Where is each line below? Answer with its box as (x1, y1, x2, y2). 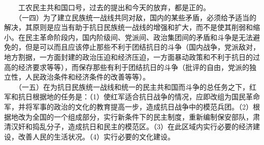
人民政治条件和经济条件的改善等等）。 (25, 71, 150, 82)
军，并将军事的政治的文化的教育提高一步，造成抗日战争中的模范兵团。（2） (4, 101, 253, 112)
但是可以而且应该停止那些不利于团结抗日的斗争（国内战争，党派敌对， (25, 42, 260, 52)
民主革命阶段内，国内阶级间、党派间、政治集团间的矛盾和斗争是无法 (25, 31, 253, 42)
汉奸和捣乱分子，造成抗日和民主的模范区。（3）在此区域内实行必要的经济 (11, 121, 253, 132)
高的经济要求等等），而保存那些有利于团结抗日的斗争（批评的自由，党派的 (4, 61, 249, 72)
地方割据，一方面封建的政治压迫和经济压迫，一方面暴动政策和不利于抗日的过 (4, 51, 260, 62)
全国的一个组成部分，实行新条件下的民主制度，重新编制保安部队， (32, 111, 253, 122)
